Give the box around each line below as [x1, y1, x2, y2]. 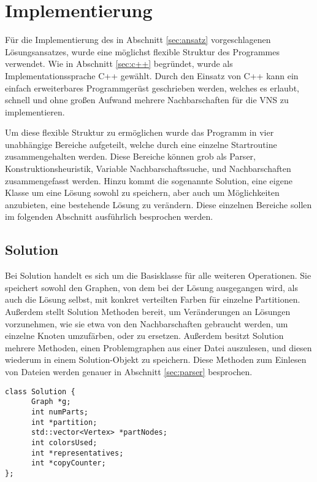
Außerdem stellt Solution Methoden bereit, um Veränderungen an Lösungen [5, 305, 291, 318]
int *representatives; [31, 448, 124, 457]
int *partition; [31, 418, 97, 427]
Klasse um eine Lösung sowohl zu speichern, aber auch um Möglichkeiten [5, 186, 280, 199]
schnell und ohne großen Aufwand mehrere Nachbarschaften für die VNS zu [5, 93, 289, 106]
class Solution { [5, 387, 75, 396]
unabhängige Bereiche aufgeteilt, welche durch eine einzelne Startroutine [5, 138, 277, 150]
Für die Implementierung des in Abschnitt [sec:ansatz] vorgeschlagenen [5, 33, 271, 46]
